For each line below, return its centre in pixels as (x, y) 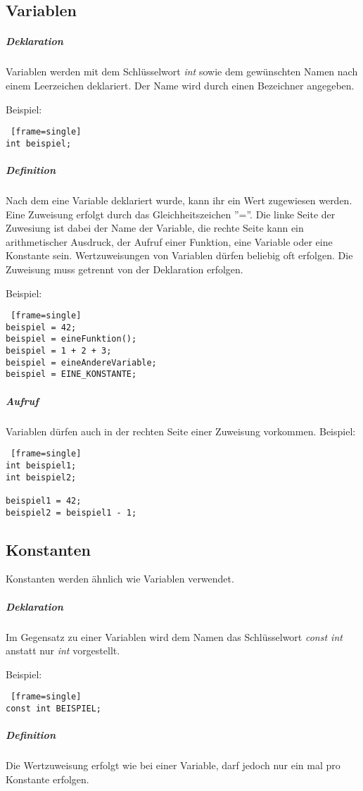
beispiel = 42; (41, 327)
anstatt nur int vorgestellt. (63, 650)
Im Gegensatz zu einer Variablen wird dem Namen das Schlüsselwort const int (174, 636)
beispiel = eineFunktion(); (71, 339)
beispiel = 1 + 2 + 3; (59, 351)
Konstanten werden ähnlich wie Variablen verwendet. (120, 579)
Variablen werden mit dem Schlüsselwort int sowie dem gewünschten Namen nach (182, 71)
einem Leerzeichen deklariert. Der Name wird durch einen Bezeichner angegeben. (180, 85)
